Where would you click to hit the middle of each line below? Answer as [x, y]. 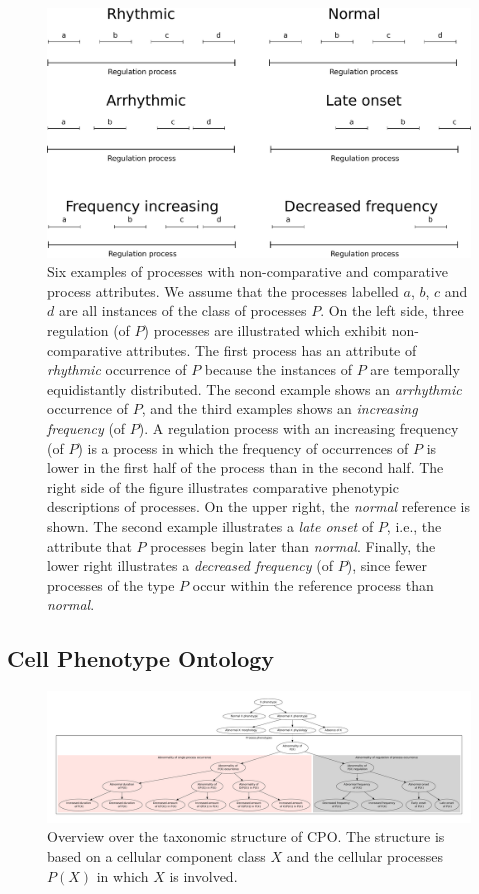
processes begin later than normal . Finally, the [293, 545]
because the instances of [278, 369]
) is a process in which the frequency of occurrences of [243, 447]
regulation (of [88, 330]
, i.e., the [414, 525]
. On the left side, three [392, 310]
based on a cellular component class [156, 856]
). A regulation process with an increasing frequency [298, 428]
